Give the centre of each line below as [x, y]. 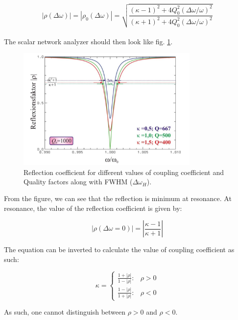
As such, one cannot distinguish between [65, 312]
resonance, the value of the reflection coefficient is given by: [93, 208]
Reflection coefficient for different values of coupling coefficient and [124, 172]
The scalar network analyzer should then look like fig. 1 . [88, 41]
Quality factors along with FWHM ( [78, 182]
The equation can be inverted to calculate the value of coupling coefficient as [119, 249]
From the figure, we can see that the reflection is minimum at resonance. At [118, 198]
